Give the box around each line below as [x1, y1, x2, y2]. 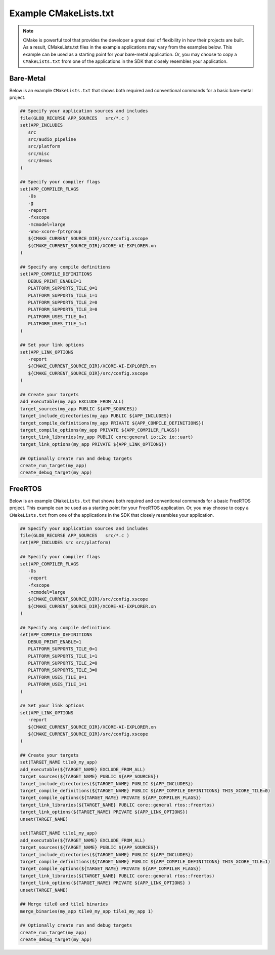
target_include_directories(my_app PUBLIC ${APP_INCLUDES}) [20, 413, 172, 419]
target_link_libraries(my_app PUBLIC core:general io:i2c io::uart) [20, 434, 194, 440]
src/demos [28, 158, 53, 164]
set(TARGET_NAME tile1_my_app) [20, 830, 98, 836]
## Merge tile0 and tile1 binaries [20, 901, 108, 907]
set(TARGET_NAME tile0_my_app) [20, 759, 98, 765]
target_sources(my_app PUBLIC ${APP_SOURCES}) [20, 406, 137, 411]
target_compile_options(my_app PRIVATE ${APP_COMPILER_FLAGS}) [20, 427, 180, 433]
